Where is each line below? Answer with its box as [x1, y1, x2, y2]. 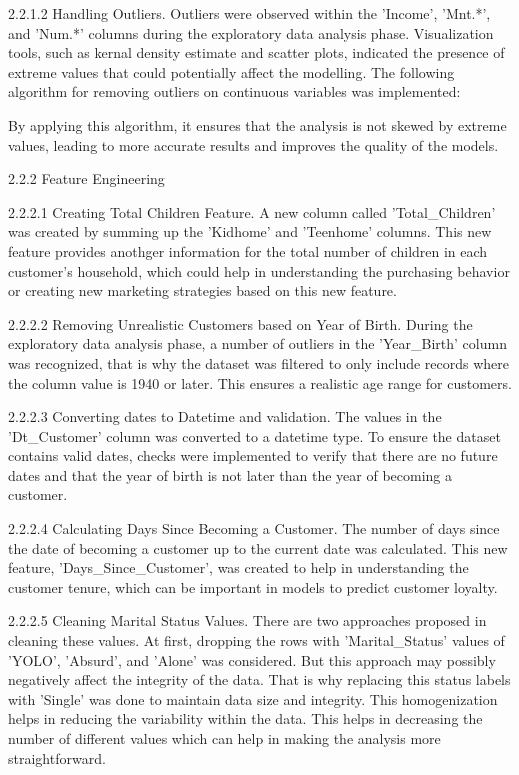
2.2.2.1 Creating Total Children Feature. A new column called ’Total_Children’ [8, 201, 496, 222]
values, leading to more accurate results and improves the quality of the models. [8, 134, 499, 155]
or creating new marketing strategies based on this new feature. [8, 280, 397, 301]
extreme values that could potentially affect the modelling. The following [8, 61, 455, 82]
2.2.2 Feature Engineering [8, 168, 165, 189]
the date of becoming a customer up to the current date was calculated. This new [8, 537, 508, 558]
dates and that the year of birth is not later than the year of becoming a [8, 464, 453, 485]
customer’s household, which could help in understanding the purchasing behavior [8, 260, 510, 281]
